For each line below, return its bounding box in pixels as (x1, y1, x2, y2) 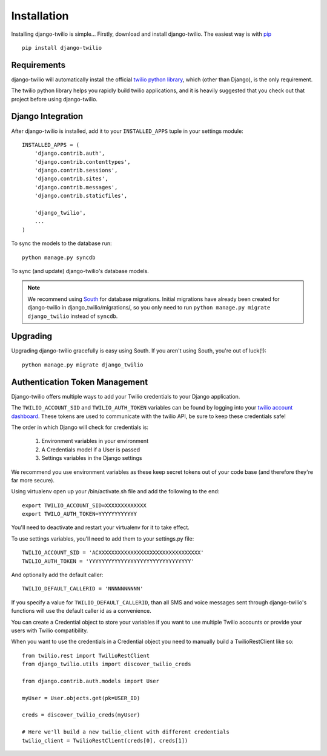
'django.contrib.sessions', (34, 167, 118, 174)
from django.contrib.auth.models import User (22, 677, 160, 684)
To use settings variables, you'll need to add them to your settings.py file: (11, 535, 194, 542)
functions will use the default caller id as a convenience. (11, 607, 151, 615)
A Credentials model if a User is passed (41, 446, 140, 453)
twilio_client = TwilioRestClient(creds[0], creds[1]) (22, 737, 188, 744)
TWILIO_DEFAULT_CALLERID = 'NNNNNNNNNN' (22, 586, 144, 592)
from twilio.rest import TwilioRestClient (22, 652, 150, 659)
